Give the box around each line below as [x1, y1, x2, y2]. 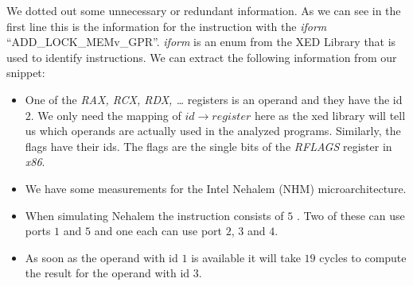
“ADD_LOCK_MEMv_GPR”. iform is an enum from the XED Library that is [6, 33, 396, 50]
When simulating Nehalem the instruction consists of [25, 207, 284, 223]
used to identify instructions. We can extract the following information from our [6, 48, 397, 65]
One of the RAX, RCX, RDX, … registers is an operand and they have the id [25, 91, 403, 107]
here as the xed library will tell [254, 106, 406, 123]
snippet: [6, 64, 45, 81]
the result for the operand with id [25, 265, 190, 281]
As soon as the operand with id [25, 249, 178, 265]
